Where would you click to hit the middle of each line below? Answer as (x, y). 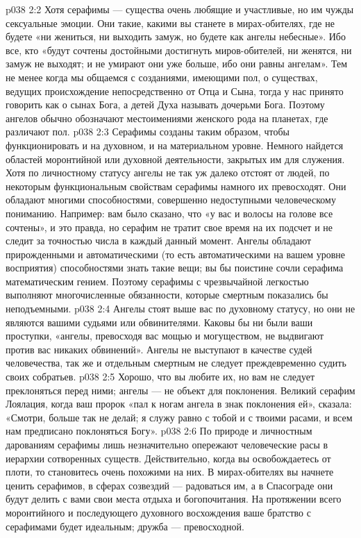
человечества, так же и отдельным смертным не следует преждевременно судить (176, 363)
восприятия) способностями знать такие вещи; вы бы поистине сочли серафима (175, 268)
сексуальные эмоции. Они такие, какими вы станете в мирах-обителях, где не (170, 23)
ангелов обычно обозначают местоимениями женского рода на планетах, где (167, 118)
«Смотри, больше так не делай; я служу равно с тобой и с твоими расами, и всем (179, 417)
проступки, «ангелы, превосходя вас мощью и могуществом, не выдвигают (165, 336)
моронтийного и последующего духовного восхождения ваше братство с (158, 512)
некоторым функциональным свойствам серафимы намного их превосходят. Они (176, 186)
